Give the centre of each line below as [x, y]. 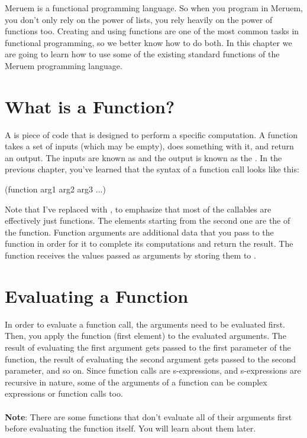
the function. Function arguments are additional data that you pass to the [139, 232]
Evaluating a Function [97, 295]
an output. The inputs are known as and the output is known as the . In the [143, 157]
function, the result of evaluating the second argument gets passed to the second [151, 359]
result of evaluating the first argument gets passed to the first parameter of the [148, 347]
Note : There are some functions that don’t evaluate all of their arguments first [148, 416]
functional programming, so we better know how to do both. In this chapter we [148, 42]
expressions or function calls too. [64, 393]
